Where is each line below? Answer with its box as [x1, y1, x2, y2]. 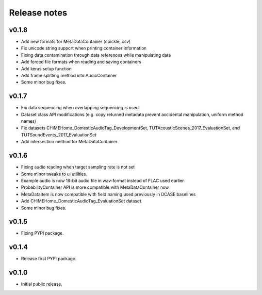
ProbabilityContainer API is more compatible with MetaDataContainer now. [21, 184, 170, 190]
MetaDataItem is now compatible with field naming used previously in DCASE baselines [21, 191, 196, 197]
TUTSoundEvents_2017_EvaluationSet [21, 131, 97, 138]
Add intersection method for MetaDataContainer [21, 139, 118, 145]
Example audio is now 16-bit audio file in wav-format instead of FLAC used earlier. [21, 178, 185, 183]
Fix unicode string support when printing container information [21, 45, 147, 51]
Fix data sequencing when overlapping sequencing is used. [21, 105, 140, 111]
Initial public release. [21, 281, 63, 287]
